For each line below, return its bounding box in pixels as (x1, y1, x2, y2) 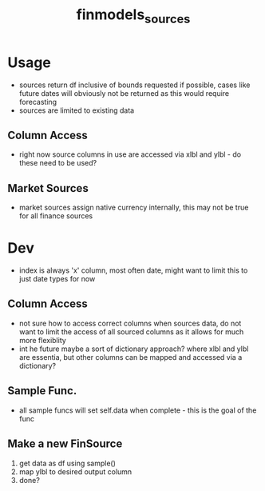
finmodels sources (76, 6, 191, 26)
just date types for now (18, 274, 96, 284)
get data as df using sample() (18, 458, 117, 468)
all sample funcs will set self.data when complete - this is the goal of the (18, 405, 257, 415)
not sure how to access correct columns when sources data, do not (18, 318, 242, 328)
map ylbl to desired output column (18, 466, 132, 477)
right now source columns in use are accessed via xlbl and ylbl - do (18, 150, 241, 159)
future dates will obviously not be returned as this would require (18, 88, 229, 98)
